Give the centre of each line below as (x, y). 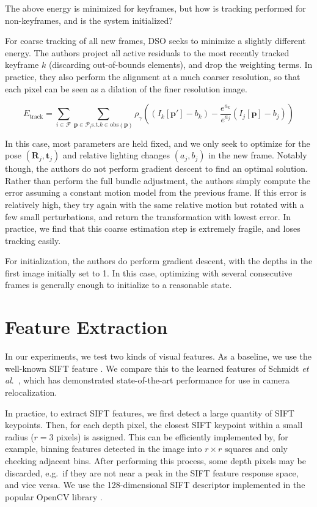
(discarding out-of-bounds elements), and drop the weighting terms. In (180, 65)
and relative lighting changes (116, 155)
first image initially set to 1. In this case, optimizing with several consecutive (149, 272)
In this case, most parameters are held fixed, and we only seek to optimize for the (158, 143)
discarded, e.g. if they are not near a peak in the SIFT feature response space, (152, 472)
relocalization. (31, 392)
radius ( (20, 436)
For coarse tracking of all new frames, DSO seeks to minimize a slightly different (155, 41)
